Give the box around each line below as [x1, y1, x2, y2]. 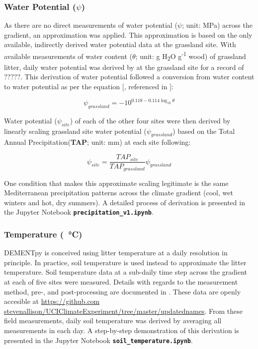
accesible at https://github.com [4, 296, 100, 306]
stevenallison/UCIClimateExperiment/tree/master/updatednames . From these [4, 305, 243, 316]
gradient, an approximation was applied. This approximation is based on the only [4, 29, 253, 40]
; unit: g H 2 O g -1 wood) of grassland [135, 50, 246, 62]
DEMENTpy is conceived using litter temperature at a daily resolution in [4, 247, 228, 258]
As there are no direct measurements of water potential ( [4, 20, 177, 30]
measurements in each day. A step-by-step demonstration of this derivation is [4, 325, 239, 335]
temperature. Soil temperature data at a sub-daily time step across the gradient [4, 267, 247, 277]
